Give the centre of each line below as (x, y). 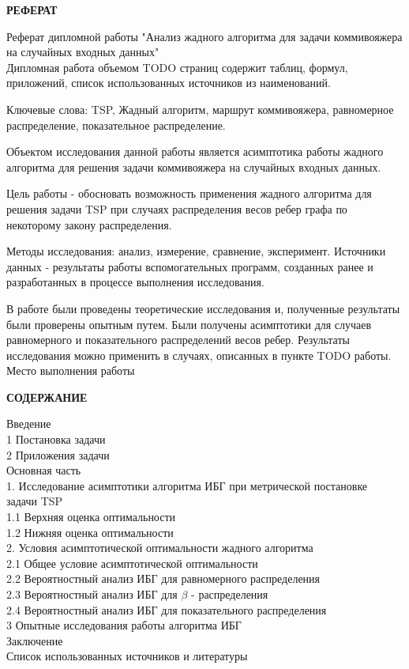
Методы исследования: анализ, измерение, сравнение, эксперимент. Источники (196, 251)
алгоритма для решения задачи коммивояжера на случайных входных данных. (194, 166)
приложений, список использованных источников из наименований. (169, 83)
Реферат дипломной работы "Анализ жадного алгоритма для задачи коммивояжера (204, 36)
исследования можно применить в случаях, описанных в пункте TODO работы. (199, 355)
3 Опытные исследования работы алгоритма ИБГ (124, 625)
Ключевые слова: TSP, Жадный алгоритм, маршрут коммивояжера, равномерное (200, 109)
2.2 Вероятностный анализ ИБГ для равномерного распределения (163, 578)
